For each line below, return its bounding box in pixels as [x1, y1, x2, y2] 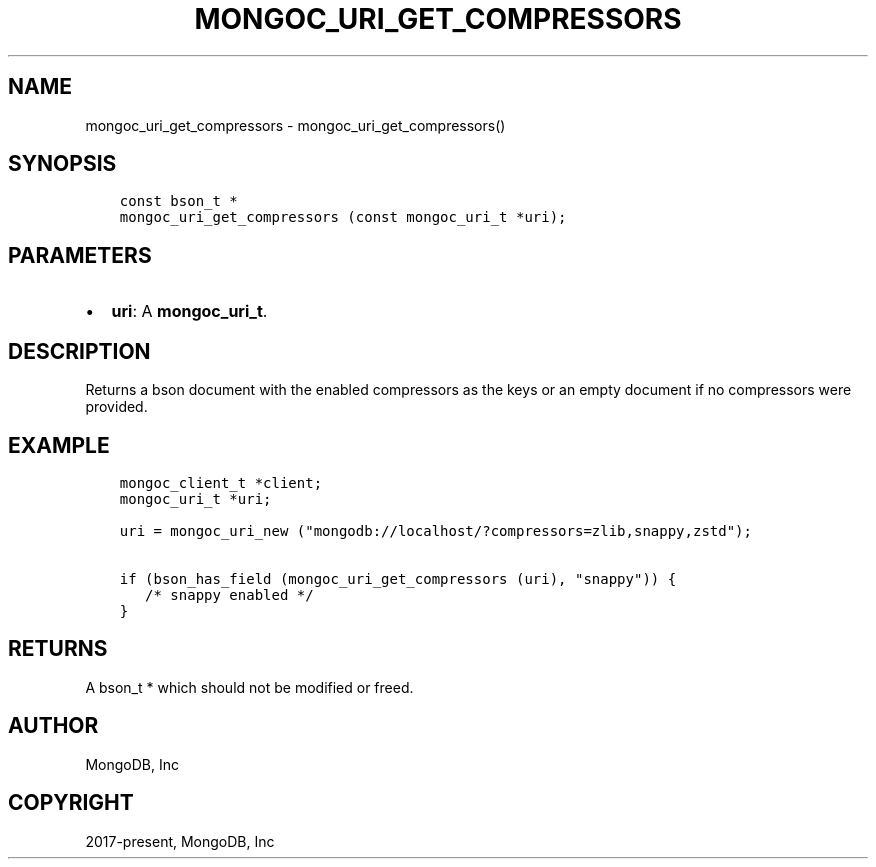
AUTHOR [8, 713, 99, 739]
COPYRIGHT [8, 790, 134, 816]
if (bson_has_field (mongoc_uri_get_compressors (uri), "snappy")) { [119, 570, 677, 587]
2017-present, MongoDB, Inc [85, 832, 275, 850]
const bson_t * [119, 193, 238, 210]
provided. [85, 398, 148, 416]
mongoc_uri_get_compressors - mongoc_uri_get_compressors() [85, 116, 506, 134]
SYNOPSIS [8, 151, 117, 177]
